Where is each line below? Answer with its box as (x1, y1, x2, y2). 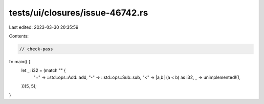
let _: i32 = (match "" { (21, 68, 66, 73)
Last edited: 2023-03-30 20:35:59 (9, 24, 79, 30)
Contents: (9, 33, 29, 39)
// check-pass (19, 46, 53, 52)
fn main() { (9, 58, 31, 64)
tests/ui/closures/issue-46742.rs (9, 7, 149, 18)
